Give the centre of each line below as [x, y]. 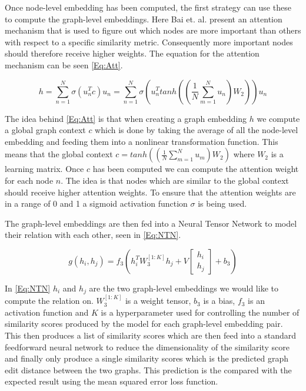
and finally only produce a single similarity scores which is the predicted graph [147, 358]
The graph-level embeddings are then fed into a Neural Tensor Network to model [151, 223]
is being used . [222, 203]
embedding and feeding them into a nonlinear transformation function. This [142, 141]
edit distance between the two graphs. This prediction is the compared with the [148, 370]
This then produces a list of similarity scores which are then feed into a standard [150, 335]
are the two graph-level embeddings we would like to [184, 288]
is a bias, [219, 301]
